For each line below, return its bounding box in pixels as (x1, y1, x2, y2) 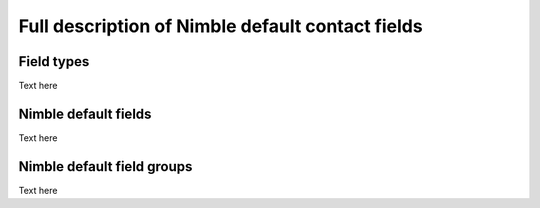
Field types (18, 53, 90, 70)
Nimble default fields (18, 105, 152, 122)
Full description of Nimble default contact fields (18, 15, 424, 37)
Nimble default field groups (18, 158, 193, 175)
